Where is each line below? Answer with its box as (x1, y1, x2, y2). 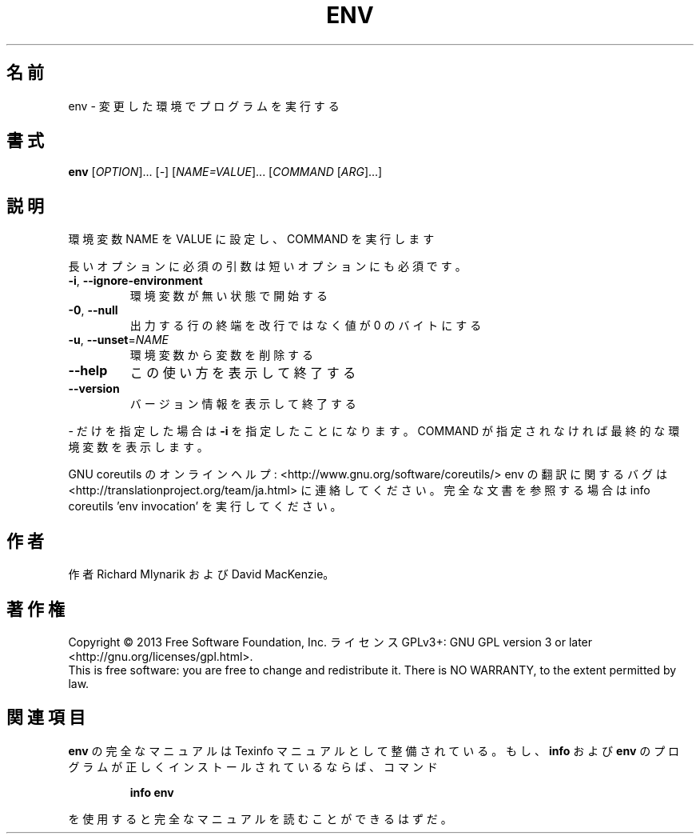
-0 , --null (68, 303, 118, 318)
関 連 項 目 (6, 707, 86, 728)
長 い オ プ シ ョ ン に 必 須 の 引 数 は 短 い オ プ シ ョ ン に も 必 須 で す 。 (68, 259, 467, 274)
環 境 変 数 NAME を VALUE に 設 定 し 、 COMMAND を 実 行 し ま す (68, 232, 435, 246)
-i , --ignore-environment (68, 274, 203, 288)
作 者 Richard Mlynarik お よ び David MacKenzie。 (68, 567, 335, 582)
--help (68, 362, 108, 379)
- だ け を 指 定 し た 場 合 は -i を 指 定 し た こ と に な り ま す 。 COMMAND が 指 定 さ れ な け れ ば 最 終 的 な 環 (68, 424, 680, 438)
